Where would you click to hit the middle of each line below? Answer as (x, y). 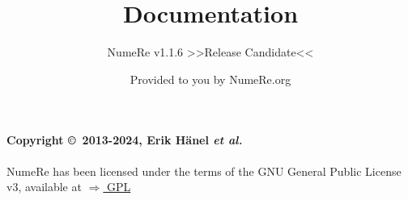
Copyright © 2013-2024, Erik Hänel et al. (125, 140)
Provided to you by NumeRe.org (210, 79)
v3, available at (44, 187)
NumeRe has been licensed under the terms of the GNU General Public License (204, 171)
